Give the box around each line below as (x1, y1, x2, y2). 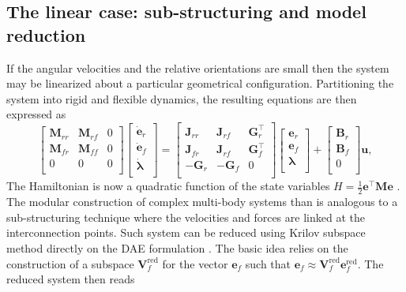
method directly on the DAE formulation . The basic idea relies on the (6, 240, 348, 256)
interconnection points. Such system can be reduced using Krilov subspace (6, 224, 366, 241)
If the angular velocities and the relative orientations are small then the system (6, 59, 389, 76)
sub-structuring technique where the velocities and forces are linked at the (6, 208, 365, 225)
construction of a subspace (6, 255, 134, 271)
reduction (6, 22, 86, 47)
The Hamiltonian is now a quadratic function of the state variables (6, 178, 330, 194)
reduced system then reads (6, 271, 135, 287)
